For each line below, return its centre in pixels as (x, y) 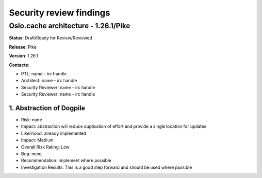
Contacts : (19, 65)
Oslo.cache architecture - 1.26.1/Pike (70, 26)
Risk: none (32, 120)
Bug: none (32, 154)
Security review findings (59, 13)
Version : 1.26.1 (24, 56)
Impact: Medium (37, 140)
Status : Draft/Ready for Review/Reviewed (50, 38)
